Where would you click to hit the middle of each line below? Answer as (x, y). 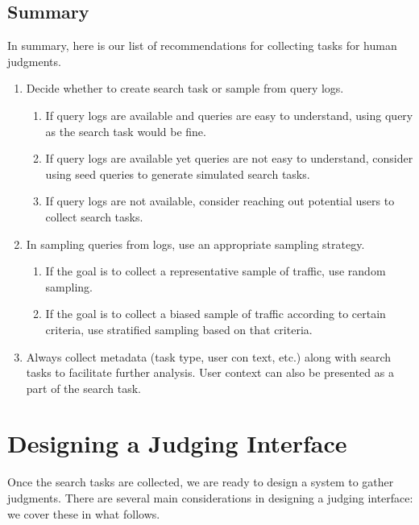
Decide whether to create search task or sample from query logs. (185, 88)
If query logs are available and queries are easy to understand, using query (229, 115)
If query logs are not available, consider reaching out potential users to (220, 201)
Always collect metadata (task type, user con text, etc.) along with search (209, 356)
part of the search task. (83, 388)
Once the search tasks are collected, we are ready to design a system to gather (201, 482)
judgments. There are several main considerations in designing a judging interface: (210, 498)
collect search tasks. (94, 216)
